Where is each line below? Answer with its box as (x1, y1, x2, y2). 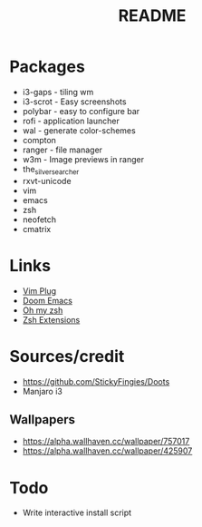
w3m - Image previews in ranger (22, 153, 145, 164)
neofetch (22, 214, 57, 225)
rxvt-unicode (22, 175, 72, 186)
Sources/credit (9, 346, 125, 366)
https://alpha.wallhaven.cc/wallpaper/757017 (22, 436, 190, 447)
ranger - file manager (22, 144, 102, 155)
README (118, 5, 187, 26)
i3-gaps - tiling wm (22, 86, 94, 97)
